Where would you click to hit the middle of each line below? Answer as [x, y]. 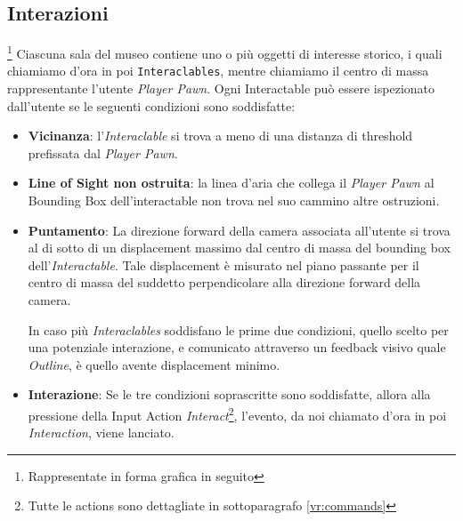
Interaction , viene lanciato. [101, 433]
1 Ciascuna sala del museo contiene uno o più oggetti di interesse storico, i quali [225, 52]
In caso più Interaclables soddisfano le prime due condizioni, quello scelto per [238, 329]
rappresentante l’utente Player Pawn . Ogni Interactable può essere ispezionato [221, 88]
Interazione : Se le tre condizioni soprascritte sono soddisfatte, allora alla [229, 394]
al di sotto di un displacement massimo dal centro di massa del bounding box [239, 248]
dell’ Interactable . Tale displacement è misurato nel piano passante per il [223, 265]
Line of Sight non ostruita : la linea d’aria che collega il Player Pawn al [231, 183]
